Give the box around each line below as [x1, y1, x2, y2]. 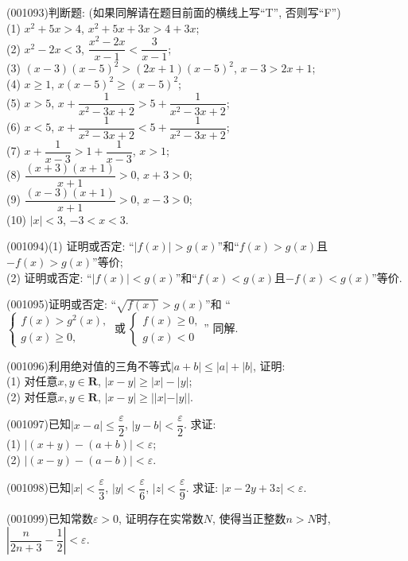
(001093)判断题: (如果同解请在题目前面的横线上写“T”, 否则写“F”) [6, 4, 341, 20]
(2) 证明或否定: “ [6, 269, 92, 285]
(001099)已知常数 [6, 509, 93, 526]
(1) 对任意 [6, 373, 58, 389]
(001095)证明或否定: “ [6, 296, 117, 312]
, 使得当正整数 [212, 509, 286, 526]
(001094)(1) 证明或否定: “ [6, 238, 134, 254]
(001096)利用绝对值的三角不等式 [6, 357, 171, 373]
